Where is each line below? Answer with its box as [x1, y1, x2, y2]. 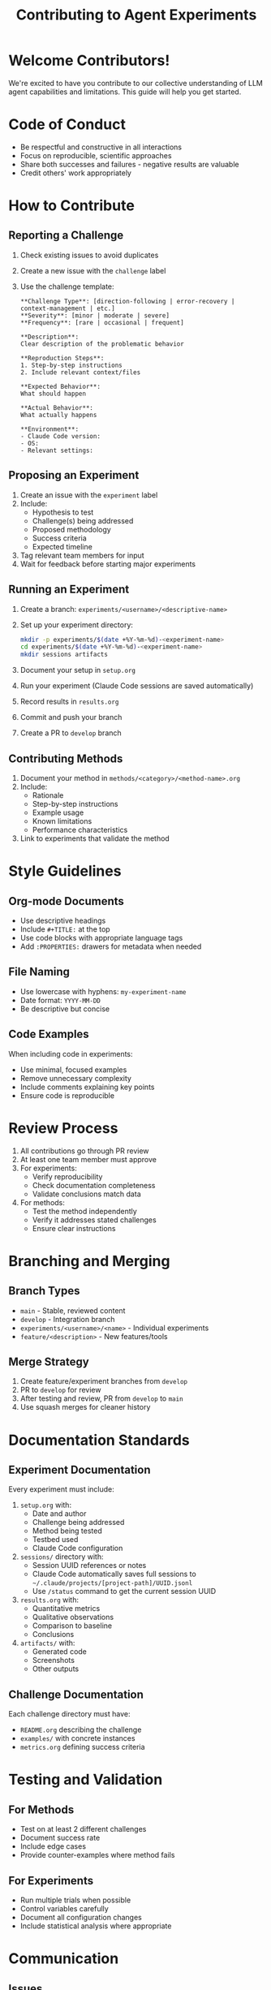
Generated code [32, 1647, 88, 1656]
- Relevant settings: [19, 446, 93, 454]
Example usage [32, 808, 84, 817]
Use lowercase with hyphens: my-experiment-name [19, 986, 187, 996]
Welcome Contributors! [8, 51, 170, 70]
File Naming [8, 965, 71, 979]
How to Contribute [8, 196, 135, 215]
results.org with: [19, 1595, 80, 1604]
